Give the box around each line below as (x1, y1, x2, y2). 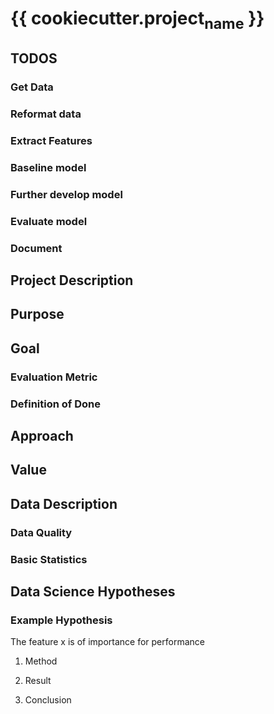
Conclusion (24, 694, 72, 706)
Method (24, 655, 58, 667)
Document (10, 241, 63, 255)
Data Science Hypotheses (10, 583, 176, 601)
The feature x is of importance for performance (10, 636, 205, 648)
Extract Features (10, 133, 93, 147)
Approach (10, 428, 74, 445)
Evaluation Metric (10, 370, 98, 384)
